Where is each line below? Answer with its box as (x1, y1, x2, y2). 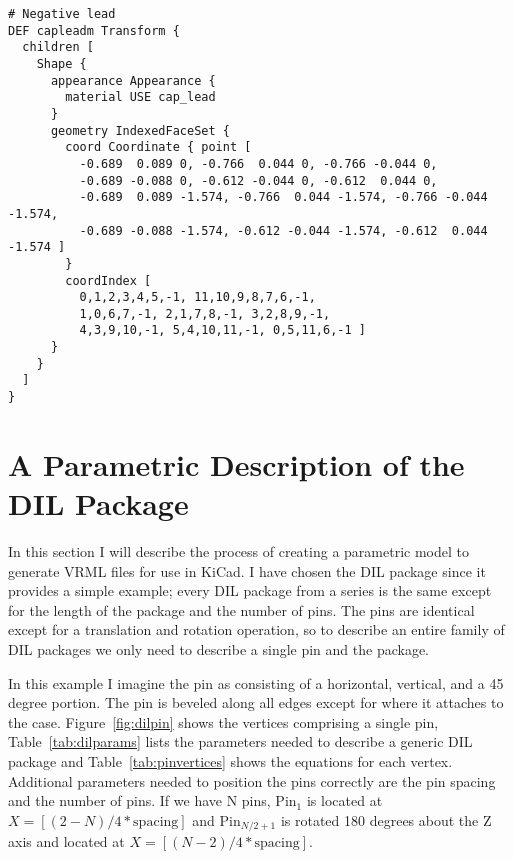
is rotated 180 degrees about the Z (280, 809, 492, 830)
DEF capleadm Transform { (8, 23, 180, 38)
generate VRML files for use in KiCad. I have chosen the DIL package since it (8, 560, 486, 581)
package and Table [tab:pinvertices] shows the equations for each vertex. (8, 751, 453, 771)
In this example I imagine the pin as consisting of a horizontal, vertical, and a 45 (8, 672, 504, 693)
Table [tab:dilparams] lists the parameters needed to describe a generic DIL (8, 731, 473, 752)
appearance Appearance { (50, 73, 216, 88)
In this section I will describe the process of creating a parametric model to (8, 541, 469, 562)
